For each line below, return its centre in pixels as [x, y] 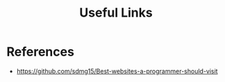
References [40, 52]
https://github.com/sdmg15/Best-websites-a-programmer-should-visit [117, 71]
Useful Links [116, 13]
